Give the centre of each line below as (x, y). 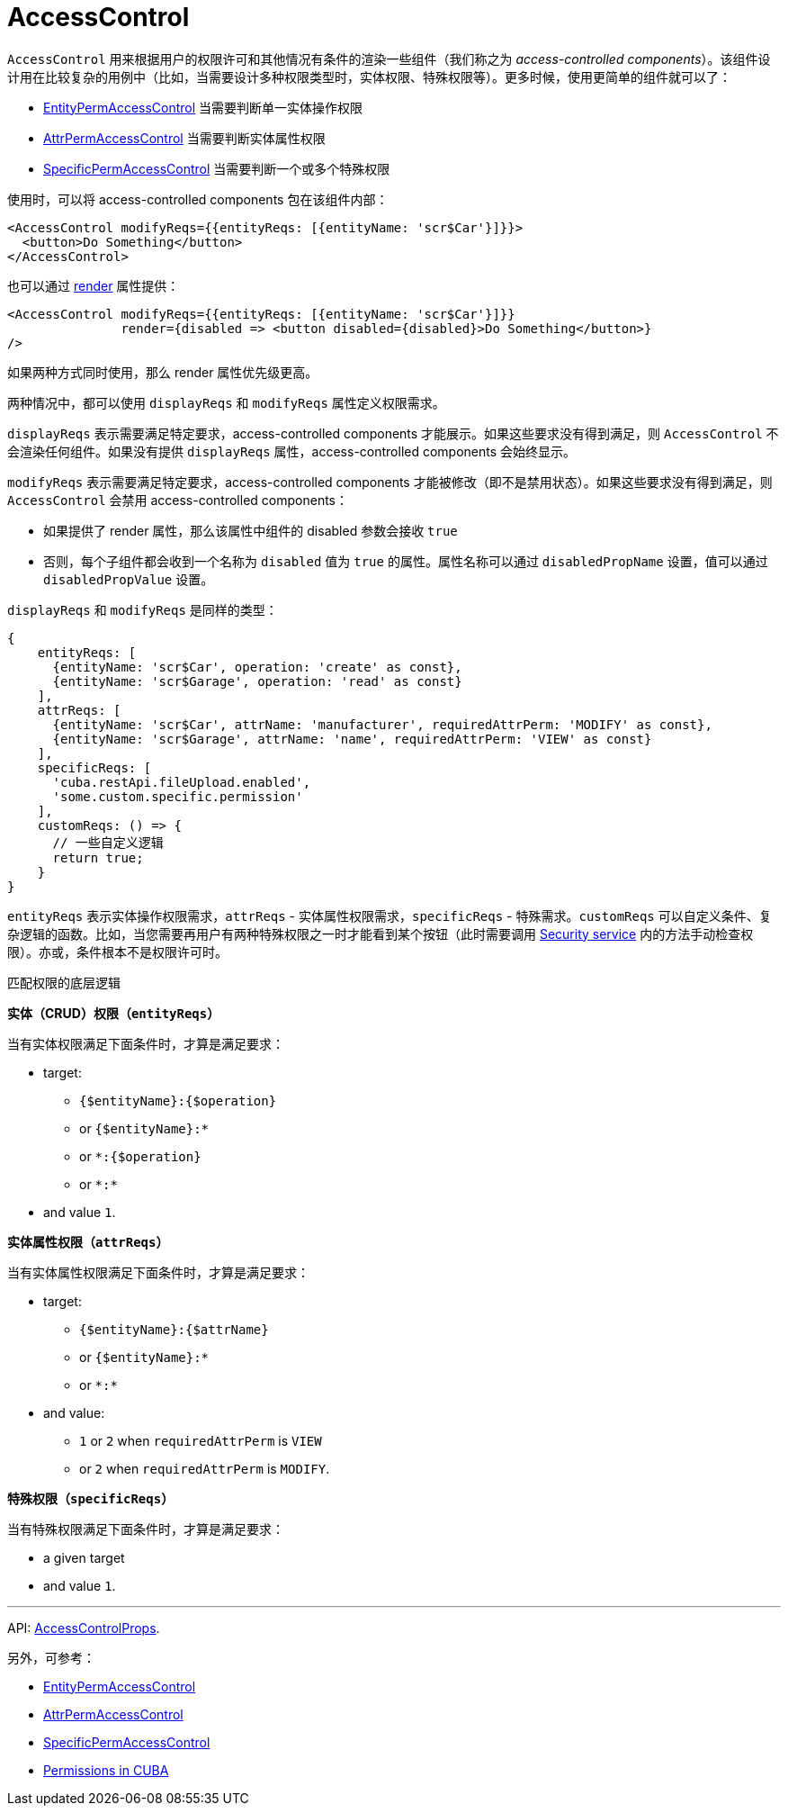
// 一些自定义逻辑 (108, 842)
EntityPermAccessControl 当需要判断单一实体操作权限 (203, 107)
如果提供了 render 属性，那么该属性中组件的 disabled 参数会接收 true (251, 530)
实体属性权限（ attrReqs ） (88, 1241)
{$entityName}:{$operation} (178, 1100)
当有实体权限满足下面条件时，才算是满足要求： (146, 1043)
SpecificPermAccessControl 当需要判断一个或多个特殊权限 (217, 168)
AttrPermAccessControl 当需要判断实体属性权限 (184, 138)
